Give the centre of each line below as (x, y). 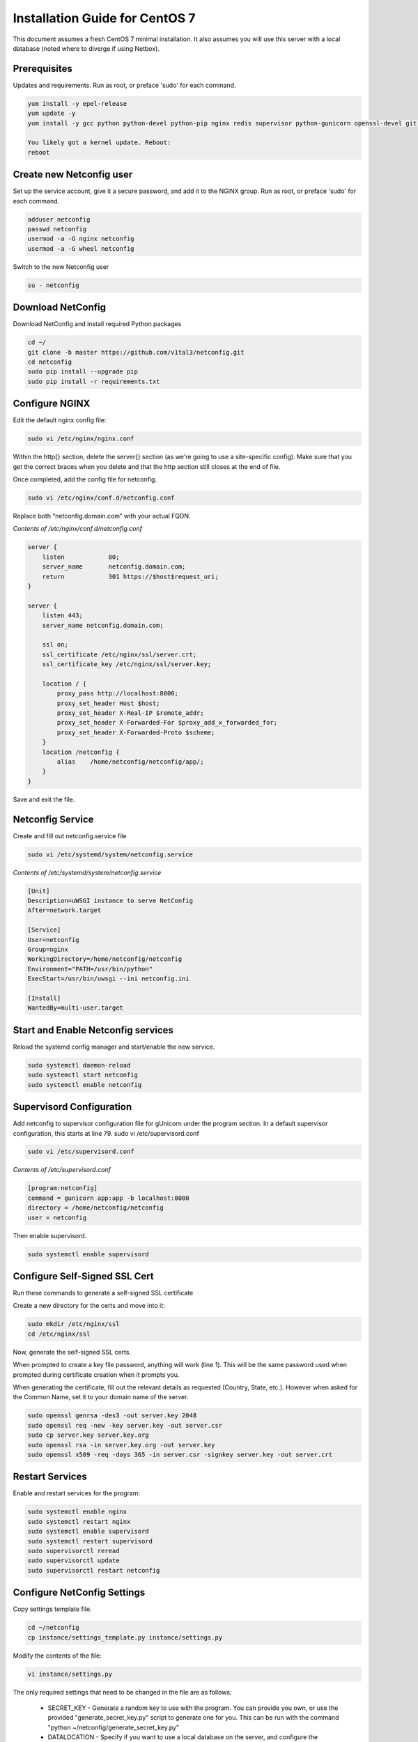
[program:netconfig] (62, 1188)
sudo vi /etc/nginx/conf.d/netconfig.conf (101, 498)
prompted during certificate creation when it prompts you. (96, 1374)
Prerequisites (42, 69)
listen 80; (81, 557)
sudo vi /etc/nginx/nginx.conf (81, 439)
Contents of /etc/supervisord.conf (62, 1170)
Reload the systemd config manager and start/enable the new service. (114, 1047)
